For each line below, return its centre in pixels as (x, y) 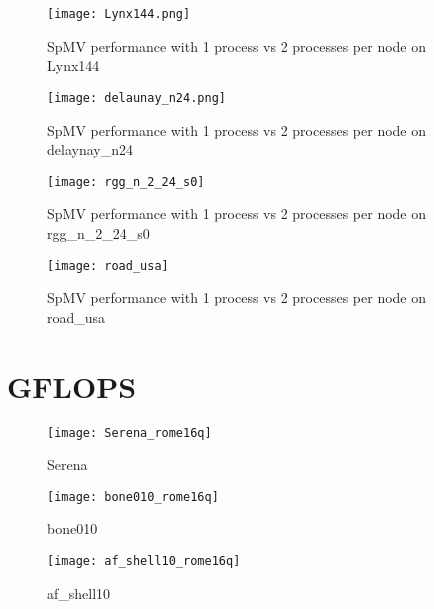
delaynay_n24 (90, 149)
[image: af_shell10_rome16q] (144, 561)
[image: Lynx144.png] (119, 14)
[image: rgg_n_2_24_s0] (126, 181)
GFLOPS (72, 385)
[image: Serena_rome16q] (129, 432)
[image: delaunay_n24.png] (136, 97)
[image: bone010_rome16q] (133, 496)
